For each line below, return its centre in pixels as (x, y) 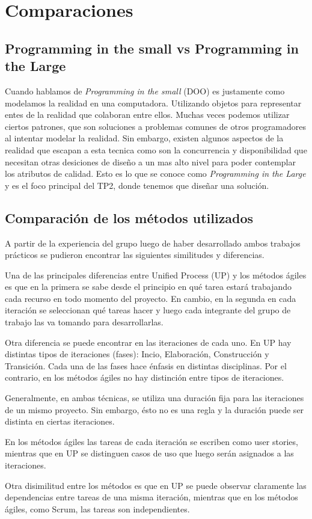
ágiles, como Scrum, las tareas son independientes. (97, 508)
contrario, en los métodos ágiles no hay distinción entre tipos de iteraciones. (145, 377)
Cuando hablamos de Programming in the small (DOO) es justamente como (145, 91)
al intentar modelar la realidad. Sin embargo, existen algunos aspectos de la (144, 138)
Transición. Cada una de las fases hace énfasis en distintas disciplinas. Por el (146, 365)
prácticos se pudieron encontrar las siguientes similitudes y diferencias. (135, 255)
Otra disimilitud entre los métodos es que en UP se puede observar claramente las (156, 485)
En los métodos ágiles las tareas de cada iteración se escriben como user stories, (151, 441)
